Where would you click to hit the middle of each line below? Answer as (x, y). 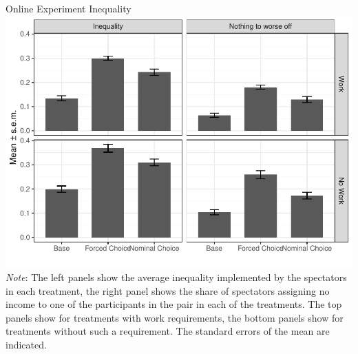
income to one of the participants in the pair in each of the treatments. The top (174, 304)
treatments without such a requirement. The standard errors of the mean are (168, 331)
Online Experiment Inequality (69, 8)
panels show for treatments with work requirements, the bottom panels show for (175, 317)
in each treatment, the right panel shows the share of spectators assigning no (168, 290)
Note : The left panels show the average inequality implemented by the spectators (176, 277)
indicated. (26, 344)
